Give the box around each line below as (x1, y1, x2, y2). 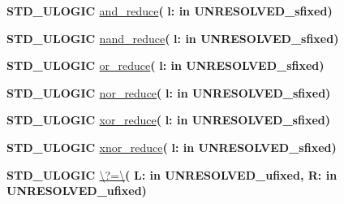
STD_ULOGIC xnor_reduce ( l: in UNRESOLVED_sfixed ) (6, 138, 337, 155)
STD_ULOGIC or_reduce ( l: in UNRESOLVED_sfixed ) (6, 57, 325, 74)
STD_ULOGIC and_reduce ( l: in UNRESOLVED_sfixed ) (6, 2, 333, 19)
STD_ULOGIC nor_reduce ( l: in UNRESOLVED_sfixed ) (6, 84, 331, 101)
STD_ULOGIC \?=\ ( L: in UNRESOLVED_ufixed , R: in (6, 166, 338, 183)
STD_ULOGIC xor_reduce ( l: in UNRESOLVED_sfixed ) (6, 111, 330, 128)
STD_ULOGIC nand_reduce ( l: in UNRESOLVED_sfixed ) (6, 29, 339, 46)
